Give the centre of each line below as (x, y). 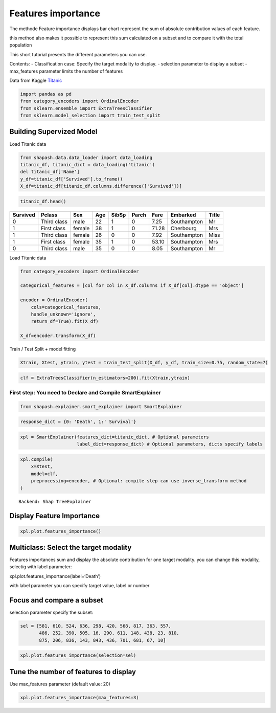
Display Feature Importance (54, 516)
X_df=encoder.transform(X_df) (58, 336)
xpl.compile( (37, 459)
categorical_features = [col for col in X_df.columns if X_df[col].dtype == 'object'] (132, 286)
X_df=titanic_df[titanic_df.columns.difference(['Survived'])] (101, 186)
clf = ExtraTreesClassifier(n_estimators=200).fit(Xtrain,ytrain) (105, 378)
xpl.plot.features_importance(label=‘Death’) (55, 576)
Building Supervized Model (53, 132)
